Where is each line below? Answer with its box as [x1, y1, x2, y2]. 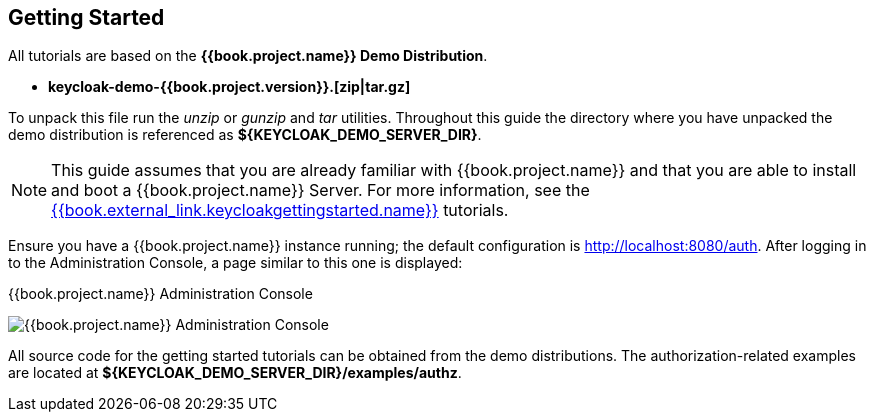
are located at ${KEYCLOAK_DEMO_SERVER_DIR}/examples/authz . [8, 364, 462, 382]
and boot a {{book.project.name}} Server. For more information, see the [51, 180, 590, 201]
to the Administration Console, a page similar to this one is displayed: [8, 254, 463, 272]
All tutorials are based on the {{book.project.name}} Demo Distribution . [8, 47, 488, 65]
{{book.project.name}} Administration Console [8, 285, 313, 303]
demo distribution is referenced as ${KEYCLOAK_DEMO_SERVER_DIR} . [8, 126, 482, 144]
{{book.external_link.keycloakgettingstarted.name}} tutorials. [51, 200, 509, 221]
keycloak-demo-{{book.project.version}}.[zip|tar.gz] [48, 78, 411, 96]
